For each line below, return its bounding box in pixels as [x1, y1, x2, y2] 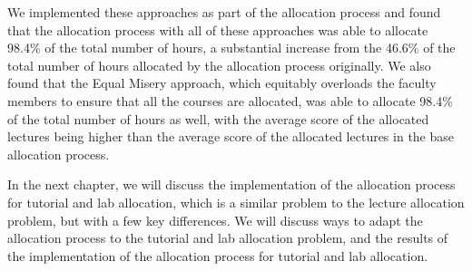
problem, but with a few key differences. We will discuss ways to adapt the [7, 210, 423, 229]
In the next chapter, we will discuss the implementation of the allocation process [7, 175, 456, 194]
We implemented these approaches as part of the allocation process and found [7, 3, 441, 21]
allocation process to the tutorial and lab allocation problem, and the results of [7, 228, 448, 247]
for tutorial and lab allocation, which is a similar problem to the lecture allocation [7, 192, 465, 211]
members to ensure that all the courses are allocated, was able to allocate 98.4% [7, 91, 453, 110]
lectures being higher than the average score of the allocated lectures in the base [7, 127, 455, 146]
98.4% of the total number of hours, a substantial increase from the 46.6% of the [7, 38, 456, 57]
